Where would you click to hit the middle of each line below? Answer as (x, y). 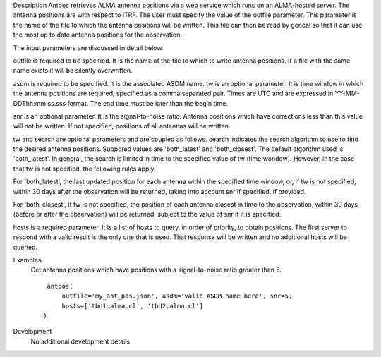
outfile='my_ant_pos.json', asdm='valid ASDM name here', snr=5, (177, 296)
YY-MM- (347, 93)
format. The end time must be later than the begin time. (148, 103)
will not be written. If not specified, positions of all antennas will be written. (122, 126)
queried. (25, 247)
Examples (27, 260)
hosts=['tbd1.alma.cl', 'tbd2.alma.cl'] (133, 306)
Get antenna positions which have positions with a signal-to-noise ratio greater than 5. (156, 270)
